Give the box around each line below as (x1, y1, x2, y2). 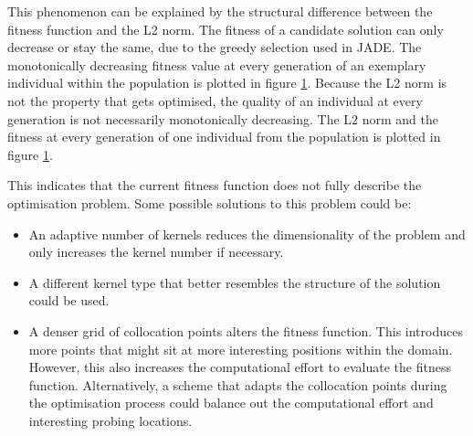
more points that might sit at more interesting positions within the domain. (28, 339, 453, 358)
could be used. (28, 291, 110, 310)
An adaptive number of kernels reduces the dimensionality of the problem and (28, 224, 466, 243)
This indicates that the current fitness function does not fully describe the (7, 175, 422, 195)
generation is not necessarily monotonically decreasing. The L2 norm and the (7, 109, 438, 128)
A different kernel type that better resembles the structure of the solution (28, 272, 441, 292)
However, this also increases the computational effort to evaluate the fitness (28, 357, 451, 377)
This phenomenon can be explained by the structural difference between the (7, 2, 433, 20)
